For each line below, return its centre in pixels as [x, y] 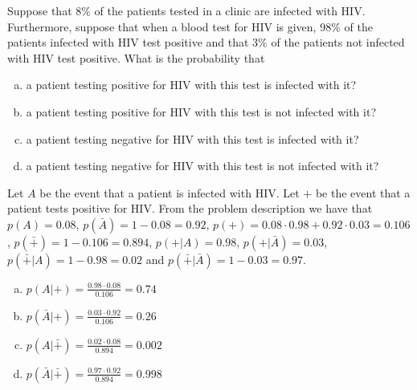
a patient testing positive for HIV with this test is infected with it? [191, 85]
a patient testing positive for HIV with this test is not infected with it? [201, 111]
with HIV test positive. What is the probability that [136, 57]
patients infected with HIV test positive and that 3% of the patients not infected [206, 42]
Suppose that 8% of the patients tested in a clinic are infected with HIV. [186, 10]
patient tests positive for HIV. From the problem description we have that [190, 208]
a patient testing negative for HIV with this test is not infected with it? [202, 166]
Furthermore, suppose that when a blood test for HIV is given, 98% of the [190, 26]
